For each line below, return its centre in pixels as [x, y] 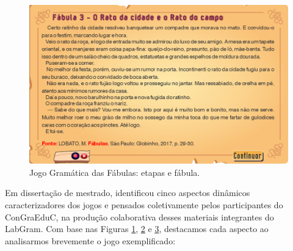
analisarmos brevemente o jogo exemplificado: [90, 240]
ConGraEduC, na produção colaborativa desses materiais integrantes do [139, 216]
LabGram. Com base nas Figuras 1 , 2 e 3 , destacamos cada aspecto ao [137, 229]
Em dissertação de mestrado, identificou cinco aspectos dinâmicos [128, 193]
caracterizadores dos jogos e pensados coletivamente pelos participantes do [144, 205]
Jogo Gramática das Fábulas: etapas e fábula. [115, 172]
